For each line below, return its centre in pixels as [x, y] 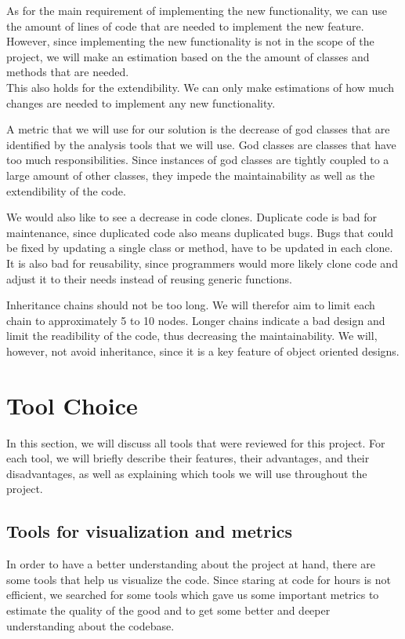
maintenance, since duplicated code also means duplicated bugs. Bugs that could [200, 232]
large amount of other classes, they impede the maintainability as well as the [191, 175]
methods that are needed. [68, 72]
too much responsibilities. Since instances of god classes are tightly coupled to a [198, 160]
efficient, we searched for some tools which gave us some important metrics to [193, 595]
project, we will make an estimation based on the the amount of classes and [188, 56]
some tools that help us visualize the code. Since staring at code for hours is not [199, 579]
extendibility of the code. [66, 190]
